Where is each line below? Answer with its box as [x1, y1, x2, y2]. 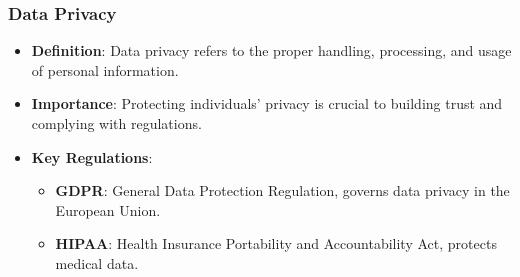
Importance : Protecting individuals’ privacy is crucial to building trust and [31, 93, 503, 114]
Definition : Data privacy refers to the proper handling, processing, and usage [31, 40, 512, 61]
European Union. [55, 199, 161, 220]
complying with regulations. [31, 113, 202, 133]
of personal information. [31, 59, 179, 80]
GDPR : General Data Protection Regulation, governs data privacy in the [55, 180, 510, 201]
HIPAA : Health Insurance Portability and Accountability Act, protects [55, 233, 497, 254]
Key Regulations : [31, 146, 153, 167]
